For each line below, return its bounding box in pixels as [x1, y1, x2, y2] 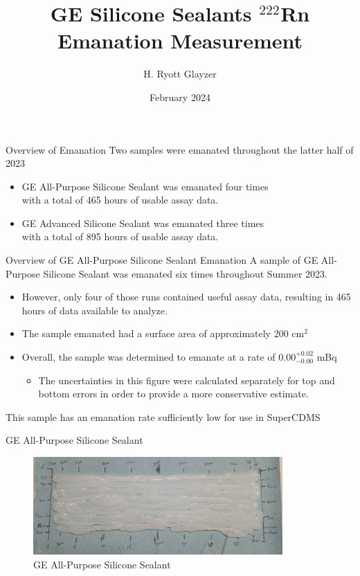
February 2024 [150, 89, 210, 104]
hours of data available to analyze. [21, 303, 168, 317]
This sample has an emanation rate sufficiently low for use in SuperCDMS [6, 409, 321, 424]
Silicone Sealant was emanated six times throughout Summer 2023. [43, 266, 327, 280]
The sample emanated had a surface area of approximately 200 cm [21, 326, 305, 341]
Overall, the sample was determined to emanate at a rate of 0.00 [21, 350, 296, 364]
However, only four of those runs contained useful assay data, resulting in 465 [21, 289, 351, 304]
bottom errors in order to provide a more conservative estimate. [38, 386, 309, 401]
